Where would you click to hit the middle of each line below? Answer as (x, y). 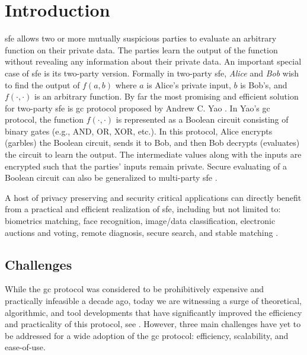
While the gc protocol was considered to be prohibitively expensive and (135, 289)
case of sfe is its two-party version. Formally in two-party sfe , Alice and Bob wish (152, 73)
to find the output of (42, 84)
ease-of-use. (25, 347)
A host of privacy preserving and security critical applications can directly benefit (153, 197)
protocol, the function (44, 119)
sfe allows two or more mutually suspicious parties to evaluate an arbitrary (141, 38)
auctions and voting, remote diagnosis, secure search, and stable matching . (142, 232)
